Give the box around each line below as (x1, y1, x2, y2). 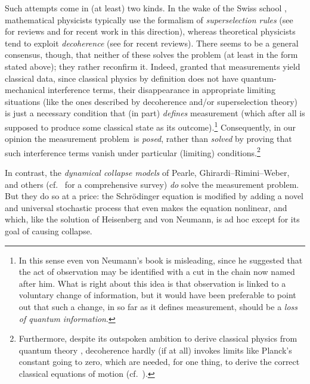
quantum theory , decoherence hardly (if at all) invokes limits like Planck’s (18, 343, 292, 356)
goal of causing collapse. (5, 225, 92, 237)
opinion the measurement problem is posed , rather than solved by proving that (5, 132, 292, 145)
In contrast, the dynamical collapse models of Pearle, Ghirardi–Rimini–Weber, (5, 166, 290, 179)
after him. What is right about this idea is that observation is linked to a (18, 277, 286, 289)
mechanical (5, 83, 45, 96)
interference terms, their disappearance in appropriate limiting (47, 83, 275, 96)
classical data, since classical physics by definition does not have (5, 72, 238, 84)
